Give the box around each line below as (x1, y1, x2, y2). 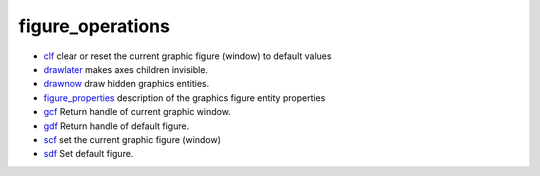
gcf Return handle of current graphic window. (43, 106, 232, 118)
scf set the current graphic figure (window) (43, 133, 222, 145)
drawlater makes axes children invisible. (43, 63, 209, 75)
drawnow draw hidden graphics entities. (43, 78, 210, 90)
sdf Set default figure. (43, 148, 134, 160)
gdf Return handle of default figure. (43, 120, 190, 132)
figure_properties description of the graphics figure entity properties (43, 91, 326, 104)
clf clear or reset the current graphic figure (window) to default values (43, 50, 332, 62)
